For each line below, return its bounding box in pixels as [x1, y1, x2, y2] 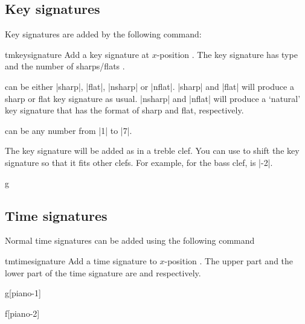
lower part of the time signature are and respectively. [5, 266, 201, 279]
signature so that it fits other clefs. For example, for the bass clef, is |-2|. [5, 156, 273, 168]
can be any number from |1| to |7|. [5, 124, 132, 136]
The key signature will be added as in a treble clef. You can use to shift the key [5, 144, 300, 157]
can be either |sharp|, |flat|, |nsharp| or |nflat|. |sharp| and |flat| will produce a [5, 80, 294, 92]
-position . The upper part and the [164, 254, 294, 267]
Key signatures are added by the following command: [5, 28, 202, 40]
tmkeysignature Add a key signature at [5, 48, 150, 60]
